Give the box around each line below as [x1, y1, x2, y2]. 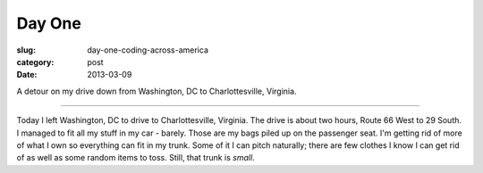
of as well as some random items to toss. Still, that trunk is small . [16, 152, 255, 163]
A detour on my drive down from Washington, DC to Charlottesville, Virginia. [16, 86, 297, 96]
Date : [16, 70, 38, 80]
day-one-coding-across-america [87, 45, 209, 55]
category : [16, 56, 55, 67]
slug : [16, 45, 36, 55]
